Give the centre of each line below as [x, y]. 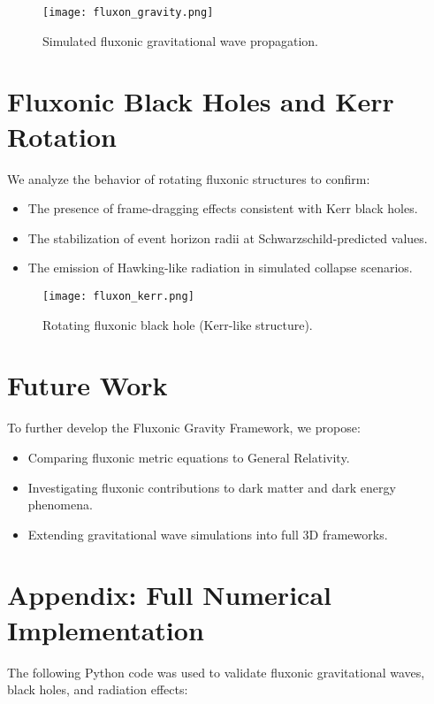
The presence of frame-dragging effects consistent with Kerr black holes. [223, 208]
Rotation [62, 136]
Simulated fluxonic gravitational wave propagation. [181, 40]
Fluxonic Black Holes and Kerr [201, 101]
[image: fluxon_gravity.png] [128, 12]
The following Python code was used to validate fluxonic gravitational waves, [216, 672]
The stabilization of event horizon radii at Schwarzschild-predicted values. [228, 237]
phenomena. [60, 505]
